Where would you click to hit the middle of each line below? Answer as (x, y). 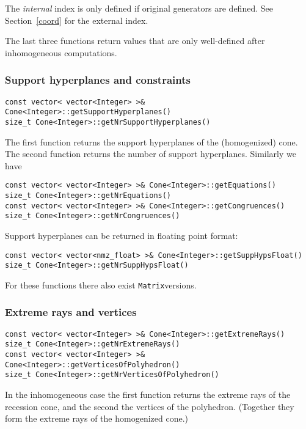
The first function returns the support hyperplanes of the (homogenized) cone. (151, 141)
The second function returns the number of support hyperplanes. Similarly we (151, 154)
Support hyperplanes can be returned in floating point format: (122, 235)
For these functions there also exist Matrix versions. (101, 284)
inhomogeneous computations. (61, 52)
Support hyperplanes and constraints (98, 80)
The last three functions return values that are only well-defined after (135, 41)
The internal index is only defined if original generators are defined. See (139, 8)
